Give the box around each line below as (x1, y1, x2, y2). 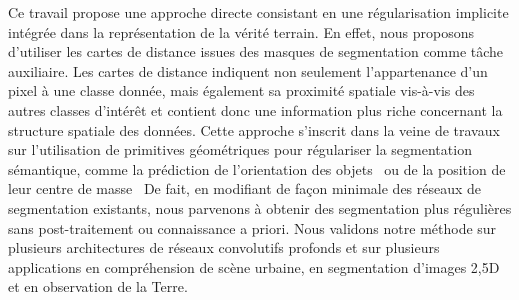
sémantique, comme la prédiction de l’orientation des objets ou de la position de (8, 158, 506, 179)
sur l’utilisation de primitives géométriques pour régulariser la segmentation (8, 139, 472, 160)
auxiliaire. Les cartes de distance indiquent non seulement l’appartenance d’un (8, 60, 488, 81)
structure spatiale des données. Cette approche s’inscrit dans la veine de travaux (8, 119, 500, 140)
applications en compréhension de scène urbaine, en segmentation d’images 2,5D (8, 256, 500, 277)
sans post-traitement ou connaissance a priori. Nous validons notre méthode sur (8, 217, 497, 238)
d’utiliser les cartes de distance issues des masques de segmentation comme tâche (8, 41, 504, 62)
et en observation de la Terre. (8, 276, 188, 297)
